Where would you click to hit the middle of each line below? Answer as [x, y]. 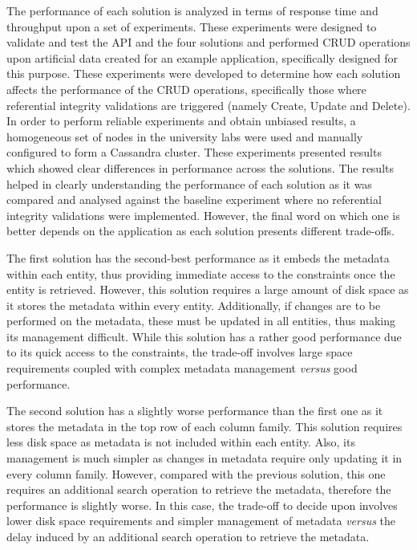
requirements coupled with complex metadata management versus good [182, 368]
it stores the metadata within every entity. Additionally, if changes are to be [194, 305]
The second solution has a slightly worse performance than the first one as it [195, 411]
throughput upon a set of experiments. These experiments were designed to [192, 26]
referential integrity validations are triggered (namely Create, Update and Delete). [208, 105]
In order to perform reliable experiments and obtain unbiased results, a [181, 121]
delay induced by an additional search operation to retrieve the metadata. [188, 536]
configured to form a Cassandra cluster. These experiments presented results [194, 152]
